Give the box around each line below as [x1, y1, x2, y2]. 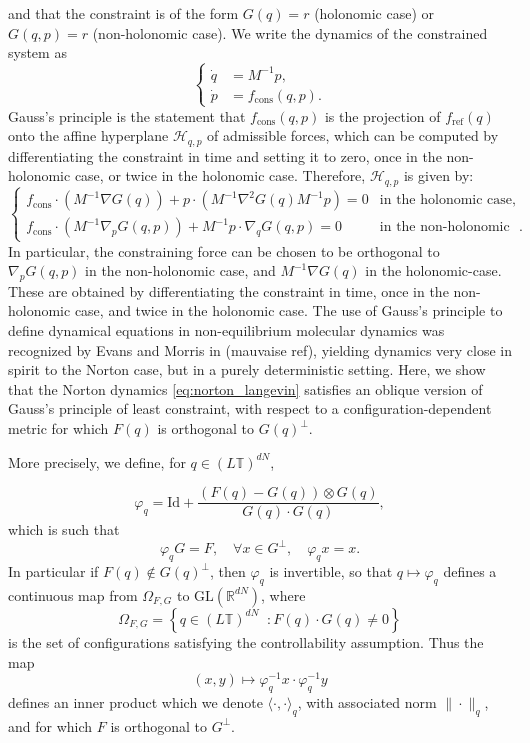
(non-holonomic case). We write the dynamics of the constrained [92, 22, 488, 43]
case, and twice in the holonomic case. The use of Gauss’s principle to [74, 300, 503, 321]
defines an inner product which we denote [8, 692, 263, 713]
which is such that [8, 519, 120, 540]
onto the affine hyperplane [8, 125, 169, 146]
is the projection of [324, 105, 441, 126]
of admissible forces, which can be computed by [207, 125, 499, 146]
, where [261, 584, 306, 605]
